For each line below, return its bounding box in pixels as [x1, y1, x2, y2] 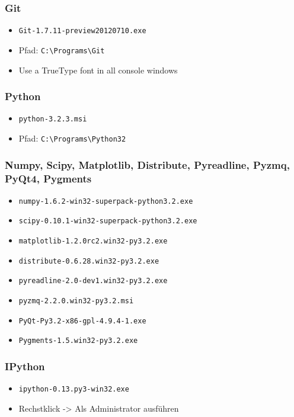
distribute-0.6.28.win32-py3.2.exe [18, 256, 159, 265]
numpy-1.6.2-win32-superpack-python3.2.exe [18, 197, 193, 206]
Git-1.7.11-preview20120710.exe [18, 27, 146, 36]
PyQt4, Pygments [5, 171, 92, 185]
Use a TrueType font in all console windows [18, 63, 178, 76]
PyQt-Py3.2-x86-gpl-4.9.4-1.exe [18, 316, 146, 325]
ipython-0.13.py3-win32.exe [18, 385, 129, 394]
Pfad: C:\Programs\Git [18, 43, 105, 56]
